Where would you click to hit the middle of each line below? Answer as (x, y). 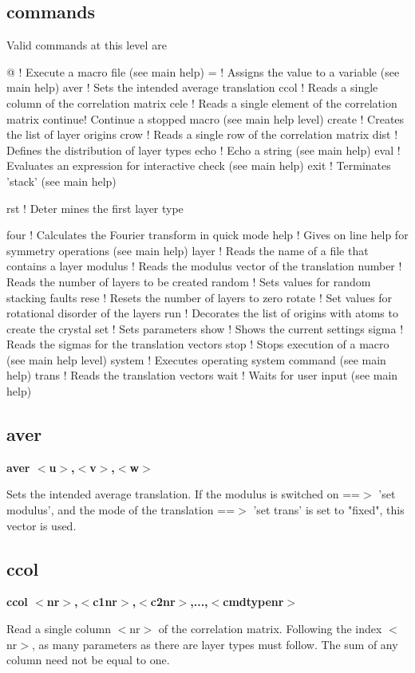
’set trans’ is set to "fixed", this (329, 510)
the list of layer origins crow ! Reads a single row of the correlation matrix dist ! (202, 134)
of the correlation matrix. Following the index (270, 629)
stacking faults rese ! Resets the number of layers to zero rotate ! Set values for (200, 297)
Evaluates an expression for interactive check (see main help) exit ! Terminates (199, 165)
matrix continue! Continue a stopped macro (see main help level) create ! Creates (206, 118)
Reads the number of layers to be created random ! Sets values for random (189, 281)
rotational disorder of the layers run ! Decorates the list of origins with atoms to (202, 313)
